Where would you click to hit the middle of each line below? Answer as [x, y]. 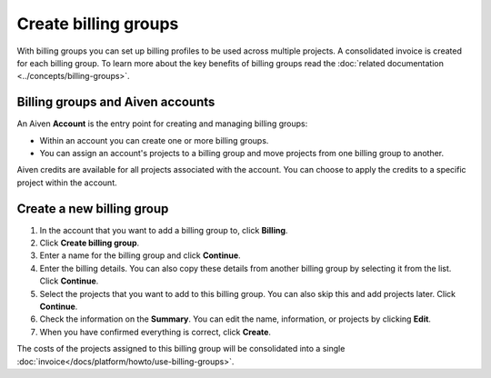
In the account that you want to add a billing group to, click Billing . [164, 230]
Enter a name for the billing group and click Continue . [140, 255]
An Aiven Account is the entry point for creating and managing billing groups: [162, 124]
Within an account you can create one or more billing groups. [154, 140]
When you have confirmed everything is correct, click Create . [155, 332]
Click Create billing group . [90, 243]
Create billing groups [98, 24]
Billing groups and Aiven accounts [116, 102]
